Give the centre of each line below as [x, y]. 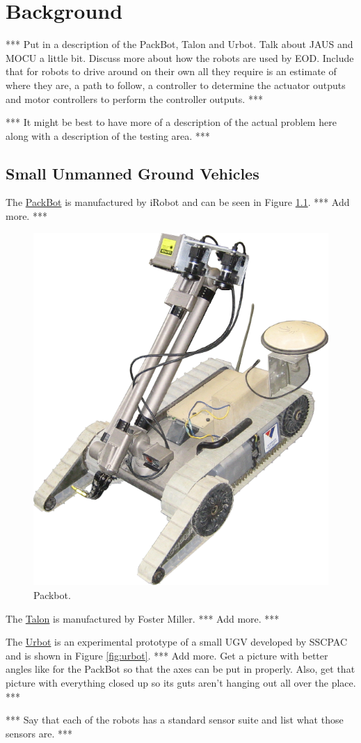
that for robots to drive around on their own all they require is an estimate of [171, 71]
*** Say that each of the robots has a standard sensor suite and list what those [175, 720]
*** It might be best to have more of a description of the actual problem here [171, 122]
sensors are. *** [39, 733]
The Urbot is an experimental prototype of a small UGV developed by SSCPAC [176, 642]
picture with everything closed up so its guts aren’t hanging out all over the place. [181, 682]
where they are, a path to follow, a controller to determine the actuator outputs [176, 85]
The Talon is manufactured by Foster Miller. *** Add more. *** [143, 618]
